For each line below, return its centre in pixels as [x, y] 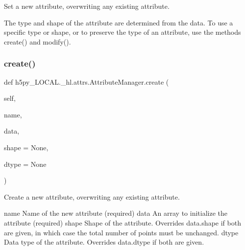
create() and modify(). [37, 41]
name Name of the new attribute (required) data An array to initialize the [116, 213]
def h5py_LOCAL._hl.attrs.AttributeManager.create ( [86, 81]
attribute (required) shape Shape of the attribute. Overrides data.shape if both [122, 222]
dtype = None [25, 164]
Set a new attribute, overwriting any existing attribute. [87, 6]
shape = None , [26, 147]
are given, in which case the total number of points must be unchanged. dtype [121, 232]
